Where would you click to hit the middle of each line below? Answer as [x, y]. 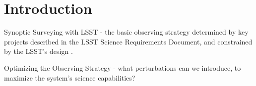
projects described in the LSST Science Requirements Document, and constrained [128, 41]
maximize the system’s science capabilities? [70, 77]
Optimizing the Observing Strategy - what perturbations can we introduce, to [123, 67]
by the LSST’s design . [38, 51]
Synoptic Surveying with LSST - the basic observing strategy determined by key [126, 32]
